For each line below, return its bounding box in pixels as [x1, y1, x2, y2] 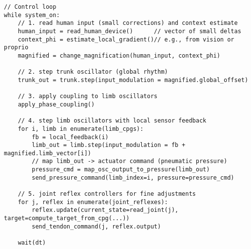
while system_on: [4, 11, 60, 19]
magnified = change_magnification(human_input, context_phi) [18, 52, 220, 59]
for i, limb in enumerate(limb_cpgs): [18, 125, 144, 132]
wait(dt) [18, 239, 46, 247]
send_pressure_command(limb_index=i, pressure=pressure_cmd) [32, 174, 234, 181]
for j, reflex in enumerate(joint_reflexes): [18, 198, 168, 206]
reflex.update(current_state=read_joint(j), [32, 207, 178, 214]
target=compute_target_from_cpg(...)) [4, 215, 130, 222]
